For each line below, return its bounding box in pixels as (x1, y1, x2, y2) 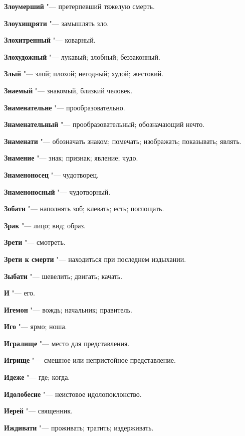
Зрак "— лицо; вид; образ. (4, 220, 86, 230)
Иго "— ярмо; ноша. (4, 321, 67, 332)
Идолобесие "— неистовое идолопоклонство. (4, 388, 142, 399)
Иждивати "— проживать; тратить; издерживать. (4, 422, 154, 432)
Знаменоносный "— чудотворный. (4, 186, 111, 197)
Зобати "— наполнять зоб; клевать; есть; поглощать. (4, 203, 164, 214)
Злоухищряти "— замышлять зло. (4, 18, 109, 28)
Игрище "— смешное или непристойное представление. (4, 355, 176, 365)
